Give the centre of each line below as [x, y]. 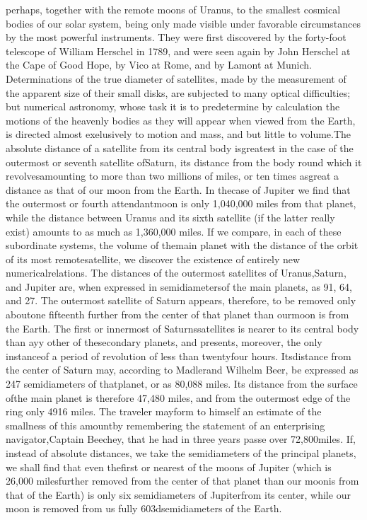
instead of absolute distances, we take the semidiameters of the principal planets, [181, 453]
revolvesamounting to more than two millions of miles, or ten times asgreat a [173, 176]
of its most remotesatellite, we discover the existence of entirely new [153, 259]
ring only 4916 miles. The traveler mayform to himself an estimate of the [164, 411]
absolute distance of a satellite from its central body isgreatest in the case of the [180, 148]
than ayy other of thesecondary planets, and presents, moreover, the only [164, 342]
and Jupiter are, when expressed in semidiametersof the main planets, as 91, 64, [179, 286]
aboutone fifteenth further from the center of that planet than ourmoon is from [177, 314]
